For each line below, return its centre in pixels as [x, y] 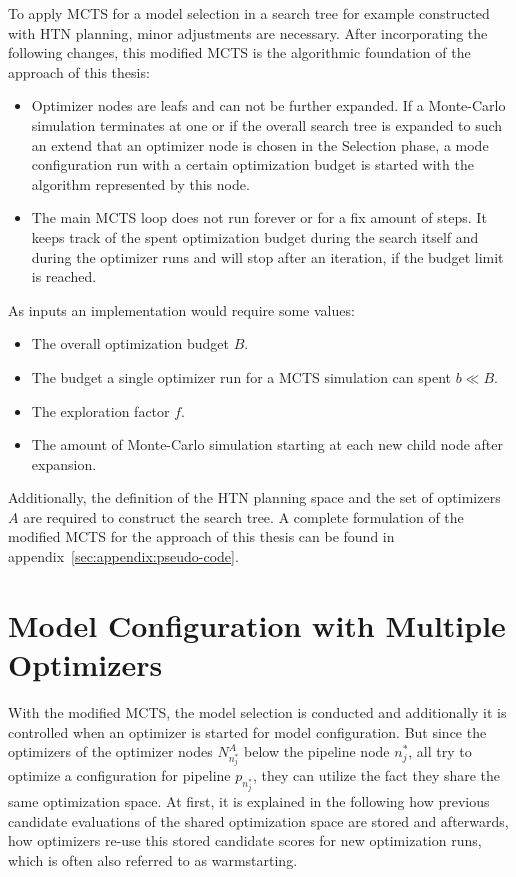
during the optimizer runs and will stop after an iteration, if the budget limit [267, 256]
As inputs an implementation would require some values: [181, 309]
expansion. [64, 463]
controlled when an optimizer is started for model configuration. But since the [247, 731]
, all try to [440, 751]
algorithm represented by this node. [140, 183]
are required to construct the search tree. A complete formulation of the [243, 516]
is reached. [64, 276]
